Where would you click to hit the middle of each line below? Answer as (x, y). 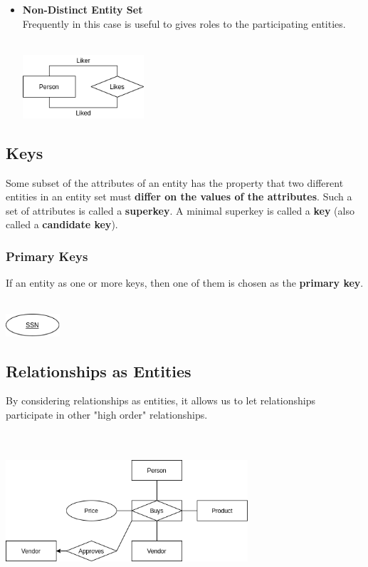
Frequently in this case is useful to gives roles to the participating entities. (184, 23)
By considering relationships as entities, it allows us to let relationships (161, 400)
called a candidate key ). (62, 224)
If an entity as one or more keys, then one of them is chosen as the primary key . (185, 283)
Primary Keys (47, 256)
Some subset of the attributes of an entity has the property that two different (175, 182)
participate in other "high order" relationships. (107, 414)
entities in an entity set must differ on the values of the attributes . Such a (179, 196)
